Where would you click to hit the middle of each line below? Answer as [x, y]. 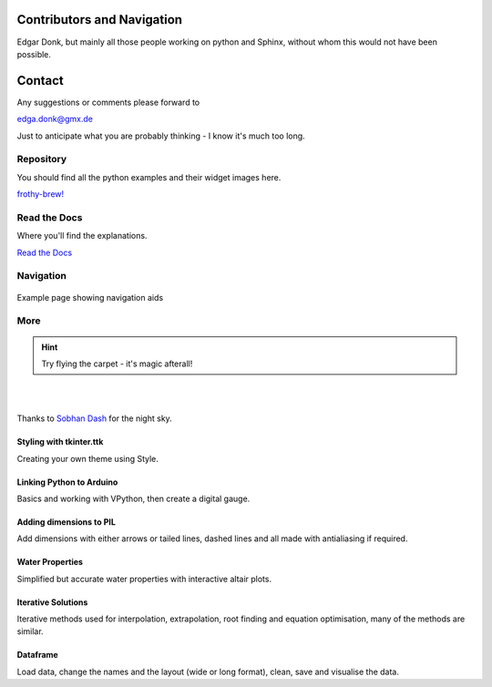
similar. [31, 631]
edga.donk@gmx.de [55, 119]
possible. [34, 54]
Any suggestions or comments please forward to [108, 102]
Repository [42, 159]
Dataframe [37, 655]
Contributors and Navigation [99, 20]
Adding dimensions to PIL [66, 522]
